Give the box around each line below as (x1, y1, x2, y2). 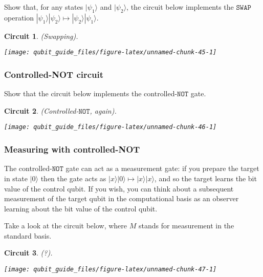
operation (4, 12, 34, 23)
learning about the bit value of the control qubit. (4, 203, 158, 214)
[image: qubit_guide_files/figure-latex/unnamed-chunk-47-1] (4, 266, 217, 273)
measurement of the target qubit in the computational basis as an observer (4, 193, 239, 204)
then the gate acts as (40, 173, 106, 183)
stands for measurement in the (138, 220, 234, 231)
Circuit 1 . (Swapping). (4, 30, 78, 41)
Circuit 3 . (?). (4, 247, 53, 258)
